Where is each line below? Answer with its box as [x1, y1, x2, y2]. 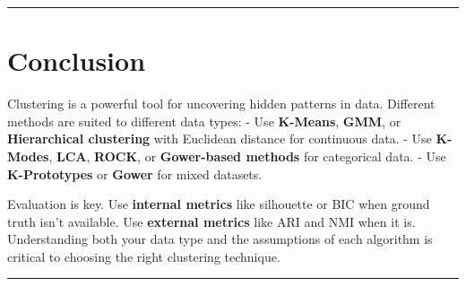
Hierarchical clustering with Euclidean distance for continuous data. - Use [7, 129, 432, 148]
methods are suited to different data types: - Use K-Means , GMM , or [7, 111, 401, 130]
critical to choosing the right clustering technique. [7, 247, 280, 265]
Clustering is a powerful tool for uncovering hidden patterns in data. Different [7, 94, 436, 113]
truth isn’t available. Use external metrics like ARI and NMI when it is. [7, 212, 416, 230]
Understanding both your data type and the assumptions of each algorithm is [7, 230, 433, 248]
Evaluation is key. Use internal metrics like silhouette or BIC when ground [7, 195, 430, 213]
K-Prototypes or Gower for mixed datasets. [7, 164, 263, 183]
